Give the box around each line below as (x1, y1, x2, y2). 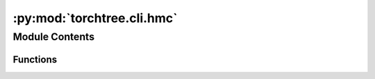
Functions (12, 53, 58, 65)
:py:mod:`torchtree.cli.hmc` (12, 10, 178, 26)
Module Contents (12, 30, 95, 43)
